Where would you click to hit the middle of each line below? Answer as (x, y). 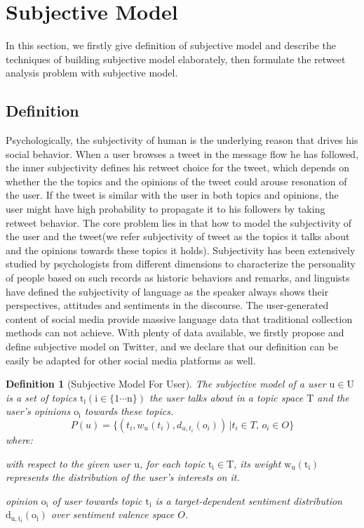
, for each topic (172, 463)
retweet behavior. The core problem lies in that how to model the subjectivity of (179, 222)
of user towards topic (97, 500)
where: (19, 439)
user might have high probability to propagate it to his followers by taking (166, 209)
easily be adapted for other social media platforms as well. (131, 360)
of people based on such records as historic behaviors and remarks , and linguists (178, 278)
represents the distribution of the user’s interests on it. (123, 477)
